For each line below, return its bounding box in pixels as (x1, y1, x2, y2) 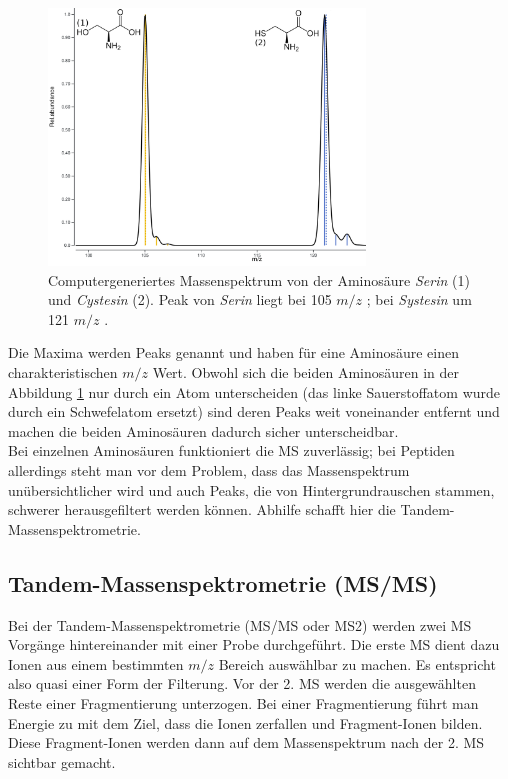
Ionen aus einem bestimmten (8, 653, 184, 674)
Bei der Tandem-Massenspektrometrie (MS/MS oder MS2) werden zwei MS (8, 614, 472, 635)
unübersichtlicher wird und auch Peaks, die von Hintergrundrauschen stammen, (8, 479, 495, 500)
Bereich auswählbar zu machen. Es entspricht (218, 653, 496, 674)
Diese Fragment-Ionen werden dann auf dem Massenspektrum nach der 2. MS (8, 732, 485, 753)
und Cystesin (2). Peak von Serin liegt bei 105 (48, 289, 332, 310)
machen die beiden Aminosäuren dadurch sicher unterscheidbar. (8, 420, 399, 441)
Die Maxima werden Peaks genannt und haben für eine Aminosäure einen (8, 342, 460, 363)
